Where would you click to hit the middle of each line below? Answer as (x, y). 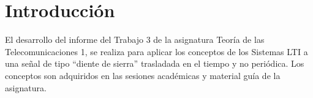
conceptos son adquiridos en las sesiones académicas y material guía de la (143, 75)
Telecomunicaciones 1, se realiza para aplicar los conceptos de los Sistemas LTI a (156, 51)
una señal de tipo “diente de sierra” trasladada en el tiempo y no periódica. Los (155, 63)
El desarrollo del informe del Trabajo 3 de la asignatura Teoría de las (135, 40)
